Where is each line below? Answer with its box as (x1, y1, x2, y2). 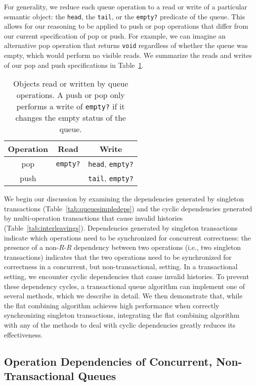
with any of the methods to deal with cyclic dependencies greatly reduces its (4, 320, 236, 330)
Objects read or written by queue (13, 78, 128, 90)
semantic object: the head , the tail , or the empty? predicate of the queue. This (4, 11, 245, 21)
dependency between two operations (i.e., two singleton (74, 242, 241, 252)
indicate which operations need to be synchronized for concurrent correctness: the (4, 232, 251, 242)
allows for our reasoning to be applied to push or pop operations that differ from (4, 21, 249, 31)
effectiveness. (4, 329, 43, 339)
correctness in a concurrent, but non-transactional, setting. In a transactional (4, 261, 238, 272)
